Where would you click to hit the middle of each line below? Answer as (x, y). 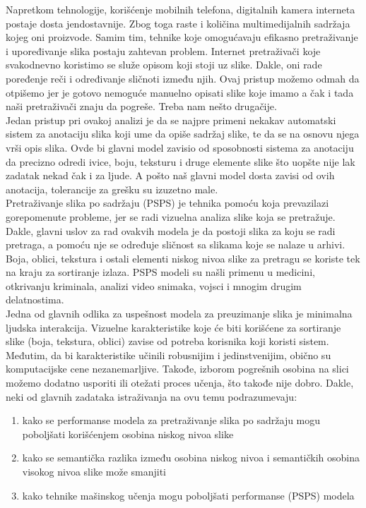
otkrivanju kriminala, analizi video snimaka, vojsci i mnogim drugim (154, 285)
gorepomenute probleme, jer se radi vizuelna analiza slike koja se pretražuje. (171, 216)
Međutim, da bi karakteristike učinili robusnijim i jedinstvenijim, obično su (169, 355)
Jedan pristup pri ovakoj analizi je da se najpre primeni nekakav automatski (171, 120)
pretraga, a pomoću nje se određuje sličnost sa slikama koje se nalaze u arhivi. (176, 244)
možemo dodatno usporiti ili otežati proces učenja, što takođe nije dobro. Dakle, (180, 383)
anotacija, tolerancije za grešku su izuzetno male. (112, 189)
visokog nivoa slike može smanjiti (94, 471)
